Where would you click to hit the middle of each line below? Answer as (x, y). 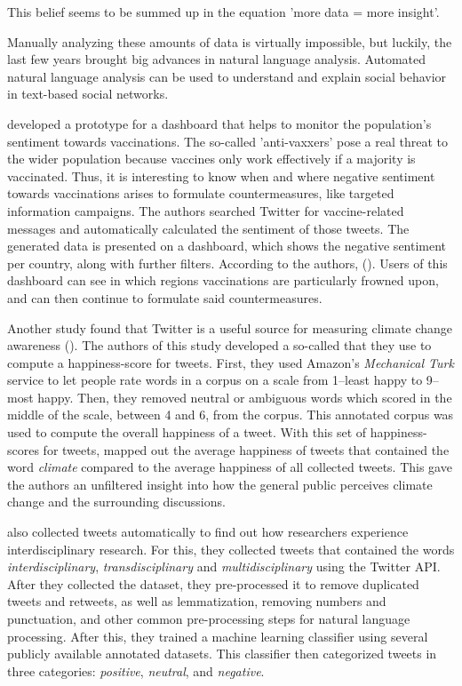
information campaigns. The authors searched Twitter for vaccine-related (206, 210)
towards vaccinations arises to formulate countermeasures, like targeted (201, 193)
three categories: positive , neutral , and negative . (136, 670)
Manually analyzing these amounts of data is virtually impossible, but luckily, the (230, 41)
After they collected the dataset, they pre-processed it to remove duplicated (213, 583)
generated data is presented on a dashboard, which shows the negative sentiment (227, 246)
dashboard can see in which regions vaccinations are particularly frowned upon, (223, 280)
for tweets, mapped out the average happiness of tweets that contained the (246, 449)
